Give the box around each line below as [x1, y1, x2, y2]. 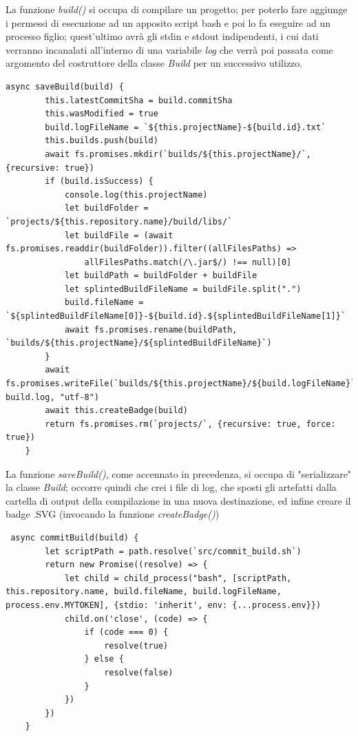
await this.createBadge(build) [45, 406, 188, 416]
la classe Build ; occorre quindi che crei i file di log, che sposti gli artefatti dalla [6, 480, 337, 494]
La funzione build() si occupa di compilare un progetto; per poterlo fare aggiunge [6, 2, 348, 16]
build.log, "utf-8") [6, 392, 100, 402]
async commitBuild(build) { [10, 532, 139, 543]
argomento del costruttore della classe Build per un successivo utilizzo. [6, 56, 303, 70]
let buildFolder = [64, 203, 149, 213]
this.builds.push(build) [45, 136, 158, 146]
